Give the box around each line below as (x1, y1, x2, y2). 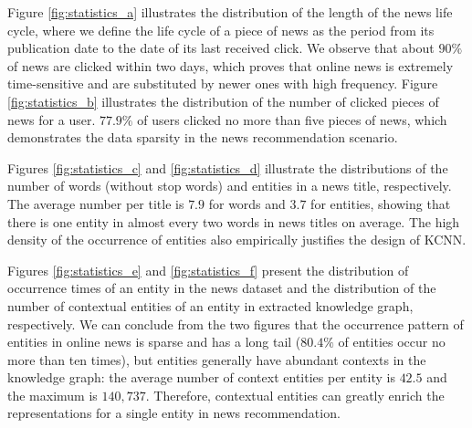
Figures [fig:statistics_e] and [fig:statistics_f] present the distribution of (7, 260, 409, 279)
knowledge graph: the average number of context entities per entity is (7, 368, 395, 387)
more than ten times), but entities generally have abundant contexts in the (7, 350, 426, 369)
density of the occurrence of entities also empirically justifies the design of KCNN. (7, 230, 467, 249)
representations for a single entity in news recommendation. (7, 403, 341, 423)
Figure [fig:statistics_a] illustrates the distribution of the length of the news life (7, 3, 453, 21)
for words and (208, 193, 286, 213)
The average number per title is (7, 193, 184, 213)
